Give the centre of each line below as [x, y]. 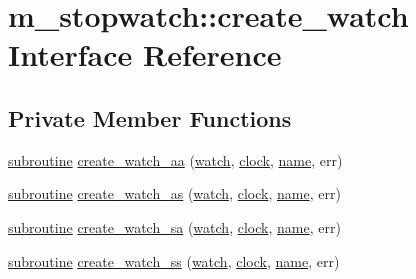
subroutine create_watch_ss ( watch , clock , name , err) [174, 260]
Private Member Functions [150, 117]
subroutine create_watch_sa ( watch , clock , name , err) [174, 226]
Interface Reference [145, 54]
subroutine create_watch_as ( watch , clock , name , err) [174, 193]
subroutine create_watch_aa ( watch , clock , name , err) [175, 159]
